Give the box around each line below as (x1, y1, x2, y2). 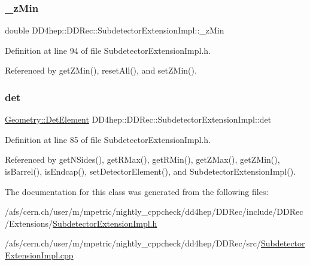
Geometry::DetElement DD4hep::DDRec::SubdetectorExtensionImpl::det (5, 113, 272, 126)
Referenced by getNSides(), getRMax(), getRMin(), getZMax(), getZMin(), (5, 153, 280, 166)
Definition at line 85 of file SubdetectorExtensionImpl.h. (5, 133, 211, 145)
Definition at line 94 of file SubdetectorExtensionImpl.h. (5, 44, 211, 56)
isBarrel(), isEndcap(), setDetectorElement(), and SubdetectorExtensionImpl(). (5, 165, 296, 177)
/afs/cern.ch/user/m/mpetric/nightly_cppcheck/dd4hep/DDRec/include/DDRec (5, 205, 303, 218)
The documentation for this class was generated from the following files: (5, 185, 269, 197)
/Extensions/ (5, 217, 53, 229)
